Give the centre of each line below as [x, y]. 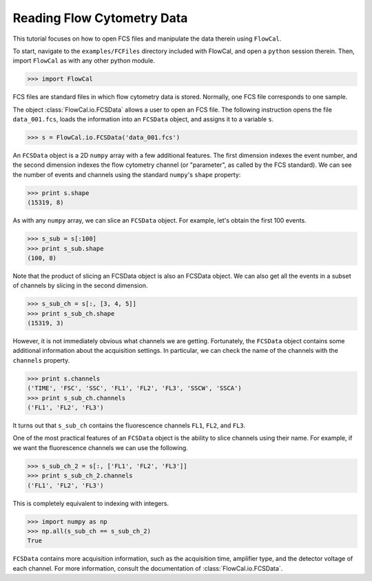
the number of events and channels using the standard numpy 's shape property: [127, 174]
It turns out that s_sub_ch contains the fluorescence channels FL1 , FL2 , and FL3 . [129, 425]
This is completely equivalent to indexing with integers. [91, 503]
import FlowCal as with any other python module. [84, 61]
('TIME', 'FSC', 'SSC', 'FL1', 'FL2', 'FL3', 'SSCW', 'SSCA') [134, 388]
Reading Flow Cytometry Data [100, 18]
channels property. [41, 360]
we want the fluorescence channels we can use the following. [101, 447]
